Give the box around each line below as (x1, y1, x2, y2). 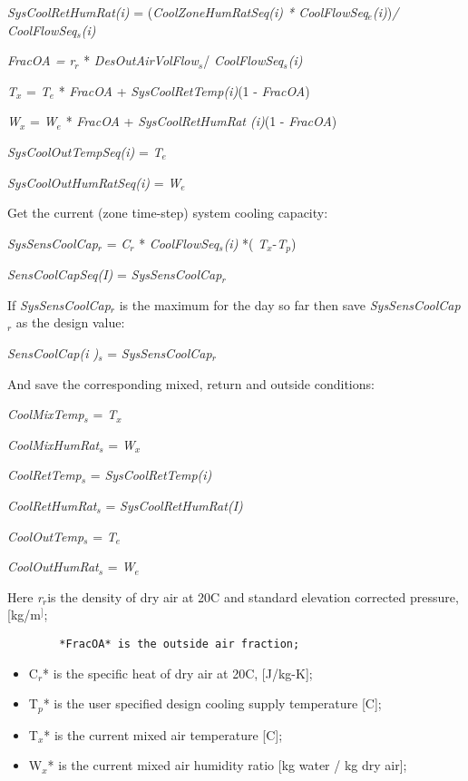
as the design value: (15, 313, 125, 332)
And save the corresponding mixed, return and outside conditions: (7, 374, 375, 393)
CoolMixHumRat (7, 434, 100, 454)
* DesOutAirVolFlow (83, 51, 199, 70)
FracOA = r (7, 51, 75, 70)
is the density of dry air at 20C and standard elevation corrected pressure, (47, 587, 459, 606)
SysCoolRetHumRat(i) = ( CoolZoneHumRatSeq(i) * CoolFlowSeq (7, 3, 368, 21)
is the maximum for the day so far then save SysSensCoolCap (119, 295, 461, 314)
